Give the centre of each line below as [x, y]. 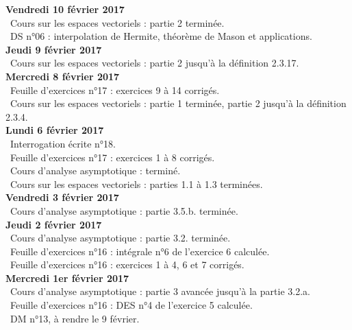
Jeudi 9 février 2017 [54, 49]
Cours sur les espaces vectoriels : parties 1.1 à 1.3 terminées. [136, 184]
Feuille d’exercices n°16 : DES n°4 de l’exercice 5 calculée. [131, 305]
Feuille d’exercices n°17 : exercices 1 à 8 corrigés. [112, 157]
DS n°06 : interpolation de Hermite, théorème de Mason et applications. [161, 36]
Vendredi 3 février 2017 [62, 197]
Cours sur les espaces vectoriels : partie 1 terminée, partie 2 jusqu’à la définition [178, 103]
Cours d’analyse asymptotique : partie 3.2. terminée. [120, 238]
